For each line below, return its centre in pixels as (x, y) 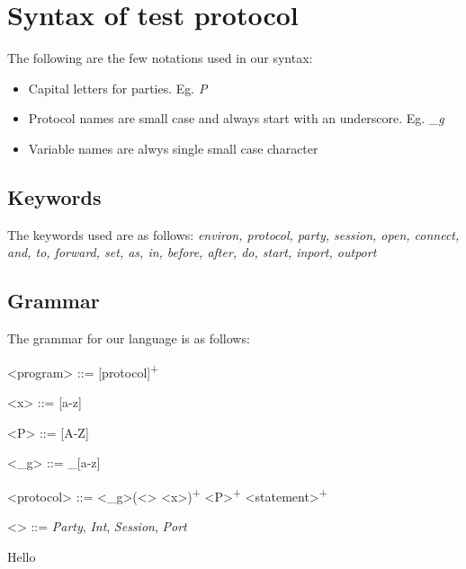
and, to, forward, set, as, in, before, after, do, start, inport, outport (192, 252)
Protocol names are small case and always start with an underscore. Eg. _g (236, 118)
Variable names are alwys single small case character (173, 148)
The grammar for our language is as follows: (129, 338)
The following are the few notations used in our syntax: (160, 58)
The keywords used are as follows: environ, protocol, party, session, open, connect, (233, 234)
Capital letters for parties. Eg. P (118, 88)
